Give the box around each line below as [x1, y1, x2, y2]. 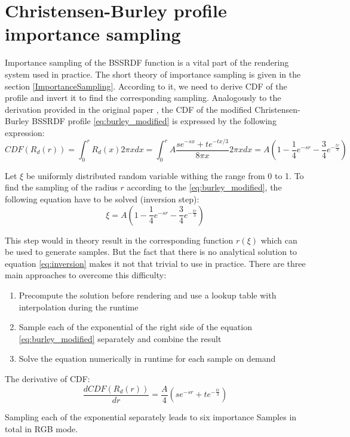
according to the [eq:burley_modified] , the [127, 181, 282, 193]
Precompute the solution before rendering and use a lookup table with [19, 288, 277, 301]
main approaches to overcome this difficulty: [5, 269, 167, 281]
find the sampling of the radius [5, 181, 118, 193]
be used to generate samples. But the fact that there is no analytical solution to [5, 245, 297, 258]
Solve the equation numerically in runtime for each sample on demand [19, 352, 276, 365]
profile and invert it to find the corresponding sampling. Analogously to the [5, 91, 281, 104]
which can [260, 233, 297, 246]
